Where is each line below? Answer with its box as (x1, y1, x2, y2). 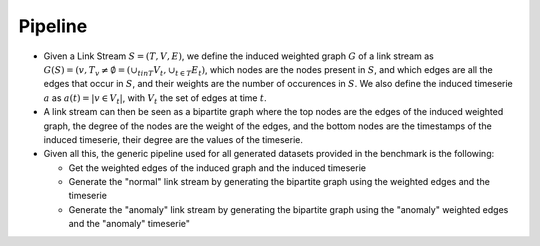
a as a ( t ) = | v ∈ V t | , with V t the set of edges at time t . (43, 91, 267, 106)
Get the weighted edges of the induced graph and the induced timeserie (68, 161, 367, 174)
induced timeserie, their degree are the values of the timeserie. (43, 133, 304, 145)
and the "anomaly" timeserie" (68, 218, 190, 230)
